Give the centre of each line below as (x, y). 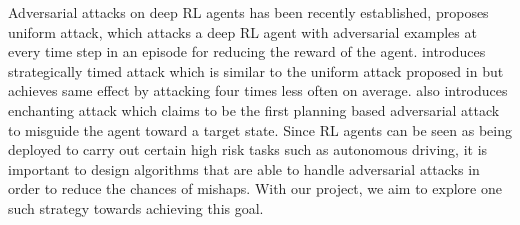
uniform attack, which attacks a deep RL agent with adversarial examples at (242, 31)
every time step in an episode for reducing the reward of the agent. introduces (247, 51)
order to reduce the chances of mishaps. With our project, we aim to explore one (255, 188)
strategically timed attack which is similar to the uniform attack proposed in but (256, 70)
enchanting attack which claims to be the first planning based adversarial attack (254, 109)
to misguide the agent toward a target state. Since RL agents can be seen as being (260, 129)
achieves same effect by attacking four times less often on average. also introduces (258, 90)
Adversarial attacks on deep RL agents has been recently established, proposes (248, 12)
